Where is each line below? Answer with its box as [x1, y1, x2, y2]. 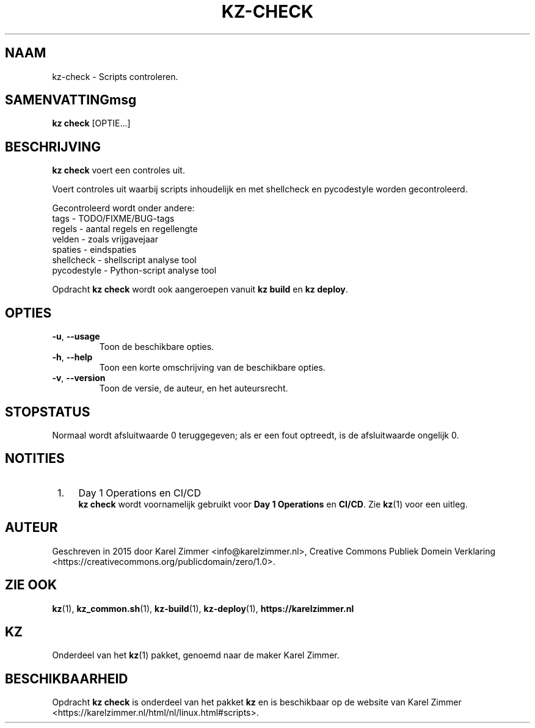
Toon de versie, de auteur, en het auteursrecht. [99, 383, 288, 394]
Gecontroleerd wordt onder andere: [52, 203, 195, 214]
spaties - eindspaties [52, 244, 137, 255]
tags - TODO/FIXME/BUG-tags [52, 213, 175, 224]
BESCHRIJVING [5, 139, 101, 155]
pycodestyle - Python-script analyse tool [52, 265, 217, 276]
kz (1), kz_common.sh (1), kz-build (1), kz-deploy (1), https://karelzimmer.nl [52, 603, 354, 614]
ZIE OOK [5, 577, 57, 593]
